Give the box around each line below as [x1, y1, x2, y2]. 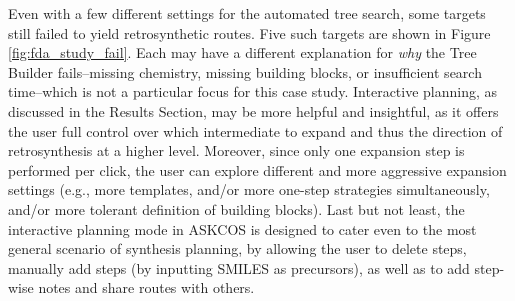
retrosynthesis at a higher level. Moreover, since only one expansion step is [8, 140, 465, 161]
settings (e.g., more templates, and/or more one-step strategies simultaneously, [8, 179, 490, 200]
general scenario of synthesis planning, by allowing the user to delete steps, [8, 238, 467, 259]
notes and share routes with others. [38, 277, 255, 298]
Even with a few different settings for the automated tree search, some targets [8, 3, 486, 23]
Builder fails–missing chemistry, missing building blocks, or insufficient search [8, 61, 482, 82]
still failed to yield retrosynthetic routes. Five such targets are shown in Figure [8, 22, 491, 43]
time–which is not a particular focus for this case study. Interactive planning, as [8, 81, 498, 102]
